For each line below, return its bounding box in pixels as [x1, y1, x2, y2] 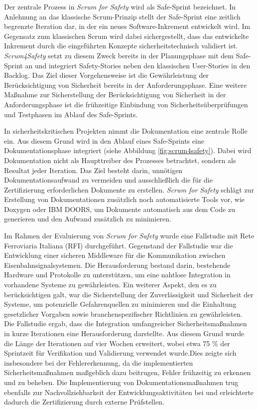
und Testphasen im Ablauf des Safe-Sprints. [4, 109, 138, 119]
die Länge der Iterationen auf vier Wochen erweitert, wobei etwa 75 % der [4, 338, 230, 348]
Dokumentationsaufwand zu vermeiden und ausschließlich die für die [4, 175, 213, 185]
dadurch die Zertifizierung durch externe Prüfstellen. [4, 397, 164, 407]
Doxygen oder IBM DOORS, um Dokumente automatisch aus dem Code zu [4, 204, 235, 214]
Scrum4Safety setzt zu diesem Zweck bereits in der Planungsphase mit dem [4, 50, 234, 60]
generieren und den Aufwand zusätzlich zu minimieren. [4, 213, 171, 224]
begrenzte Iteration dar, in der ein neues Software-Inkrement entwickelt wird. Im [4, 21, 251, 31]
